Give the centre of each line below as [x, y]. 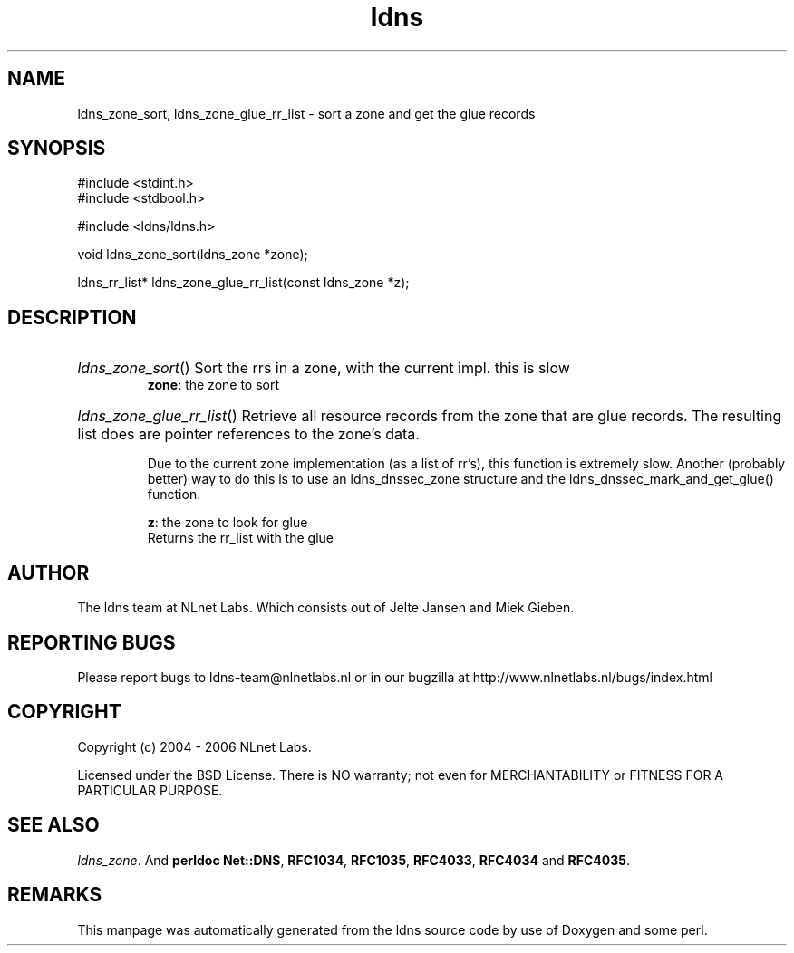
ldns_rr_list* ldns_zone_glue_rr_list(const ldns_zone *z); [243, 283]
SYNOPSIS [57, 149]
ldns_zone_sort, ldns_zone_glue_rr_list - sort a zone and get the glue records [306, 113]
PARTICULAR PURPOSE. [150, 790]
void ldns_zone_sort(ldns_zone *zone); [193, 255]
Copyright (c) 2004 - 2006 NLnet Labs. [194, 746]
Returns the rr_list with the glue [240, 538]
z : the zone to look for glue [228, 523]
